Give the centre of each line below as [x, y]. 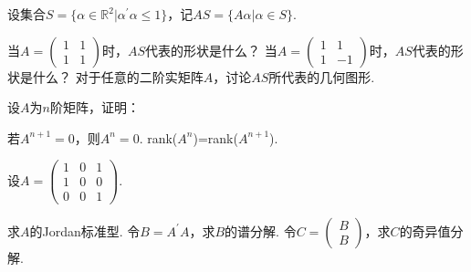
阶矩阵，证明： [94, 107]
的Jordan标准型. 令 [85, 230]
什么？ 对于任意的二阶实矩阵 [118, 76]
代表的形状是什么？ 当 [211, 50]
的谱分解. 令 [261, 230]
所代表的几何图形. [322, 76]
